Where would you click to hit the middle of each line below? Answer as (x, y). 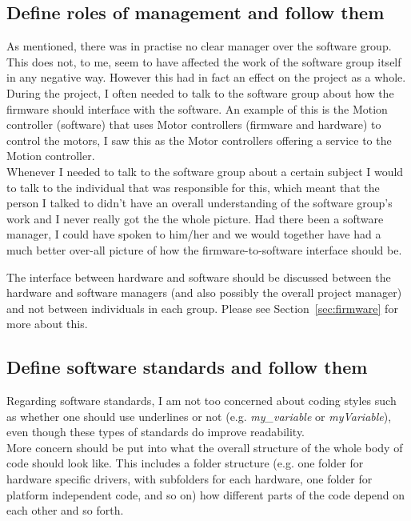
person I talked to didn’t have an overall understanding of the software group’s (200, 203)
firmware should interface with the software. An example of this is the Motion (197, 108)
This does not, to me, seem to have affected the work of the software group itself (204, 61)
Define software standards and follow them (187, 367)
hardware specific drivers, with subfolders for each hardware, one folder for (190, 479)
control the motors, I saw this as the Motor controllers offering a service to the (199, 140)
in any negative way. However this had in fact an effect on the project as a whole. (206, 77)
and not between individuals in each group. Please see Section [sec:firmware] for (202, 308)
